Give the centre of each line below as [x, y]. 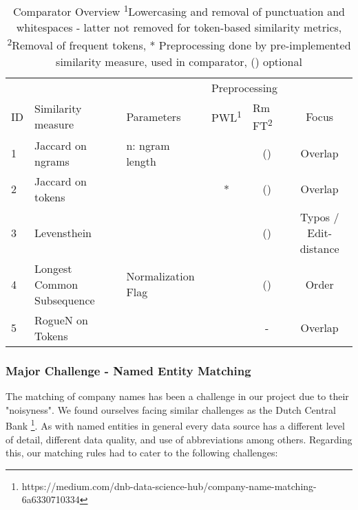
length [141, 161]
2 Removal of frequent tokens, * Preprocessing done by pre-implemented [179, 44]
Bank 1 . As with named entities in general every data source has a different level [175, 425]
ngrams [52, 161]
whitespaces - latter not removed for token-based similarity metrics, [179, 27]
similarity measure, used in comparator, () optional [179, 61]
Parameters [154, 116]
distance [319, 248]
